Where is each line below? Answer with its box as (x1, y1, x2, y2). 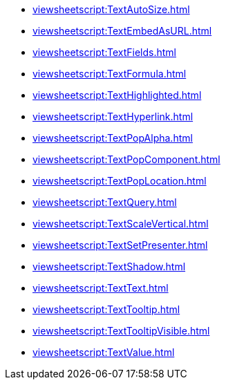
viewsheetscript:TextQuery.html (32, 196, 177, 208)
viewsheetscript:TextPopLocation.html (32, 175, 207, 187)
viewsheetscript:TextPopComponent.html (32, 153, 220, 165)
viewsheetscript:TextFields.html (32, 46, 176, 58)
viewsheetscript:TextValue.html (32, 346, 175, 358)
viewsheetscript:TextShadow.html (32, 261, 186, 272)
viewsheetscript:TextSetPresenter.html (32, 239, 208, 251)
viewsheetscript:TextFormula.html (32, 68, 187, 79)
